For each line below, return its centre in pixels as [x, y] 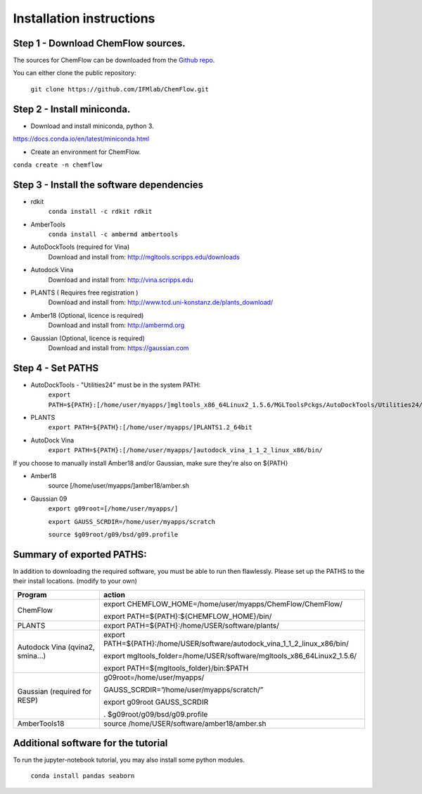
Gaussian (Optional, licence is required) [88, 338]
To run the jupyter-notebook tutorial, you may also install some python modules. [129, 760]
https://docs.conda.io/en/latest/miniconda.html [81, 139]
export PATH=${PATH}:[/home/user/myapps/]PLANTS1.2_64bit [150, 428]
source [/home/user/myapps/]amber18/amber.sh [119, 486]
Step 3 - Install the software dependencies [108, 185]
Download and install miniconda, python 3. [92, 126]
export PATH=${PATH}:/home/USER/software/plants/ [191, 625]
